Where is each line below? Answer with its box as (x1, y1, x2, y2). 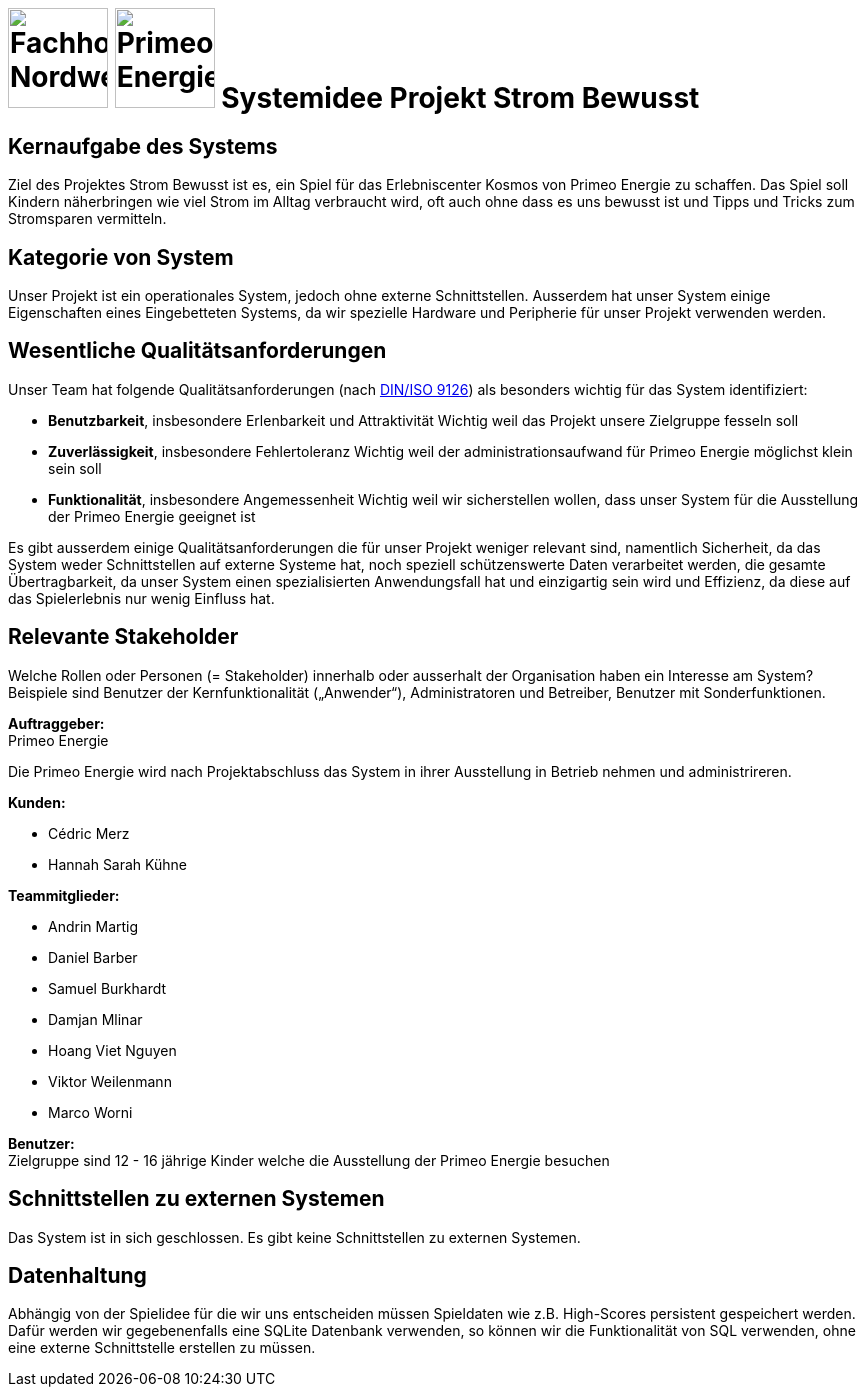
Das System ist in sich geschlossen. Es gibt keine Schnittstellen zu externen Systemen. (8, 1228, 581, 1246)
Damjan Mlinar (48, 1010, 143, 1028)
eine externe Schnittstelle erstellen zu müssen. (8, 1339, 316, 1357)
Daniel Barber (48, 948, 138, 966)
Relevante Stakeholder (8, 624, 239, 650)
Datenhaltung (8, 1262, 147, 1288)
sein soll (48, 459, 102, 477)
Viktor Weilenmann (48, 1072, 172, 1090)
